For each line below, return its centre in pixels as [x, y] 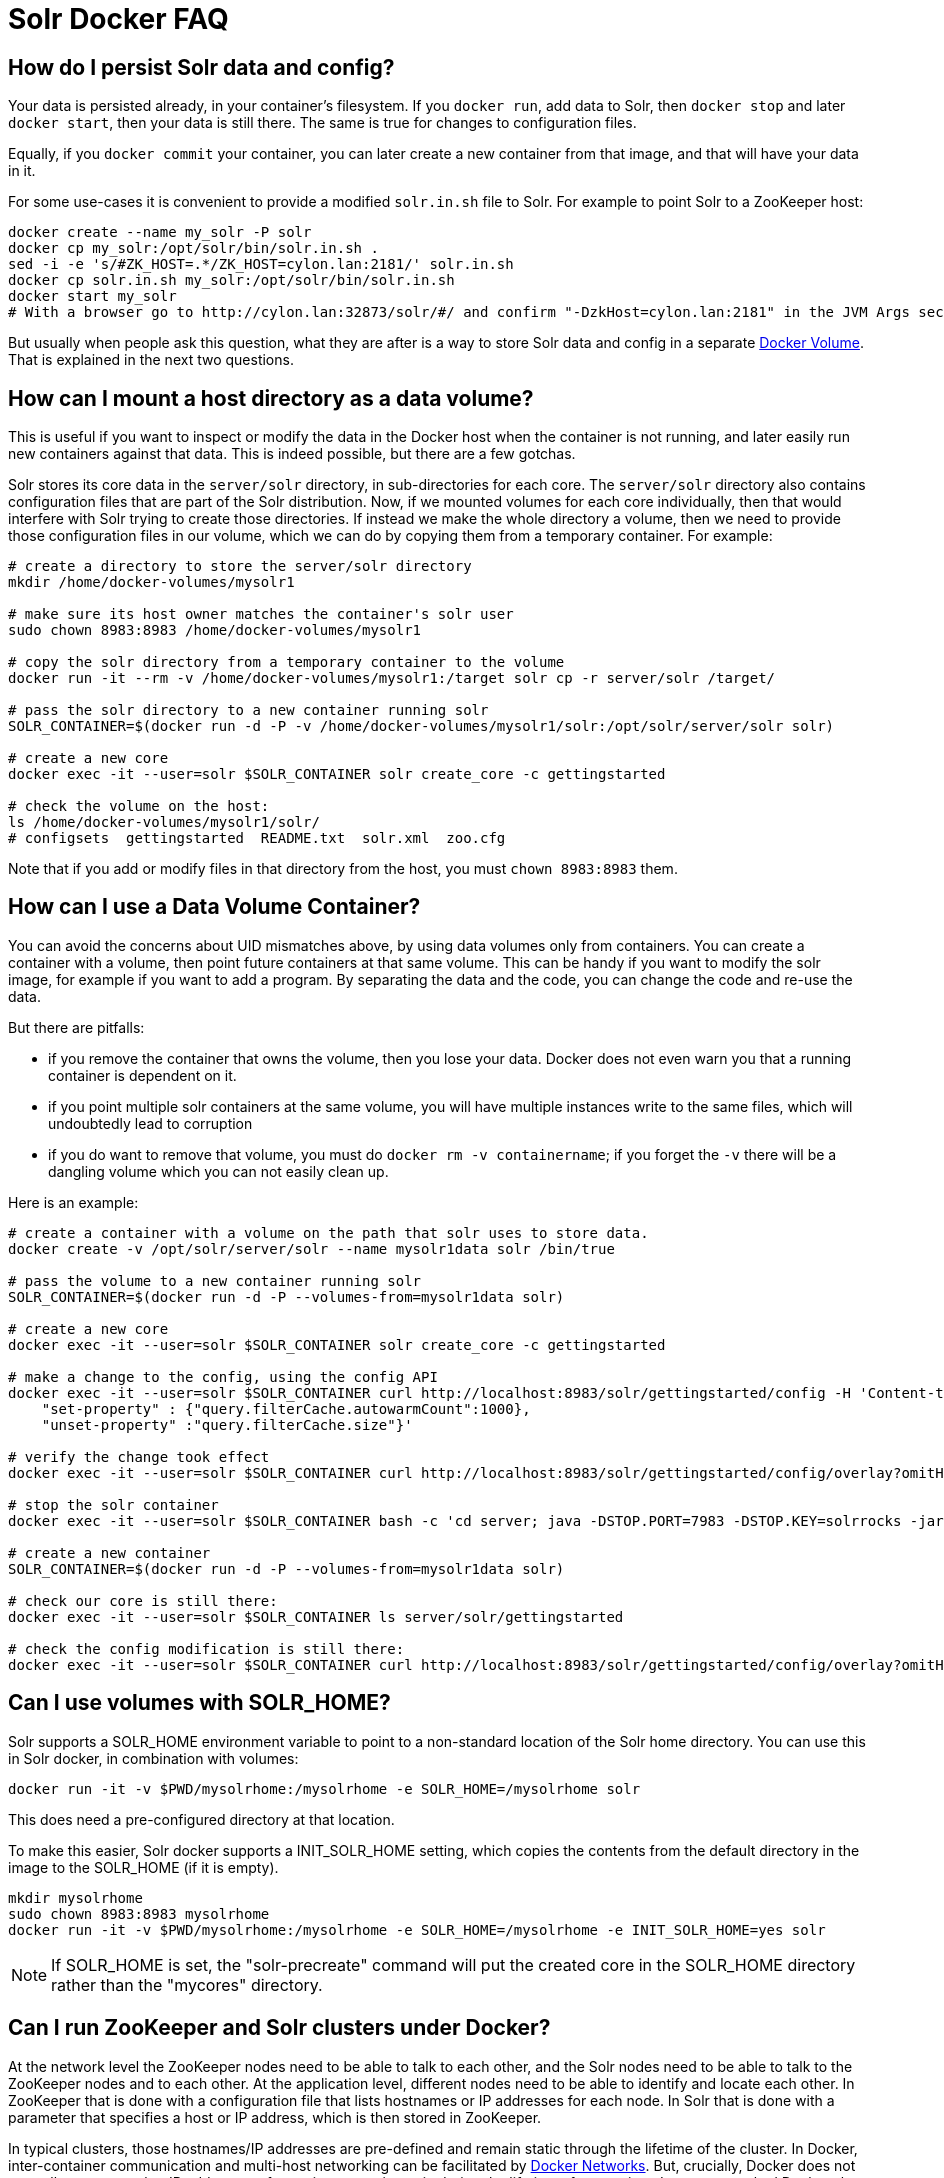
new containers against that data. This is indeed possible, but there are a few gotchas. [292, 454]
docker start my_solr [92, 296]
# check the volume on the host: [139, 806]
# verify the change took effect [139, 1456]
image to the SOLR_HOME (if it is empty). [143, 1867]
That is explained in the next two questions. [151, 360]
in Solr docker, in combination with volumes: [153, 1758]
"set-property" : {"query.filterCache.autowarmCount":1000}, [286, 1408]
